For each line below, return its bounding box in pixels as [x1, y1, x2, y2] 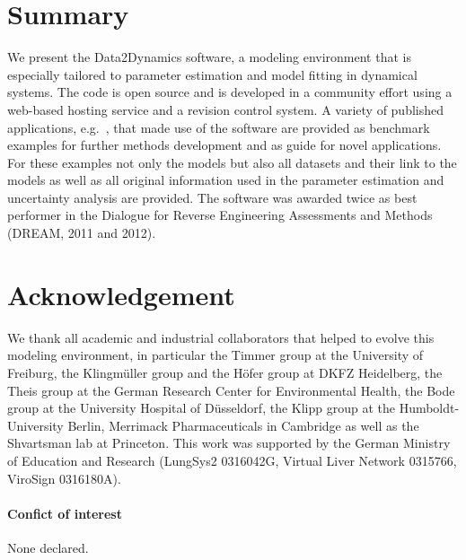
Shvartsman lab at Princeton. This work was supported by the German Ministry [7, 433, 451, 452]
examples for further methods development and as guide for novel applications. [7, 136, 442, 154]
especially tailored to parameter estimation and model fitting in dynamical [7, 65, 418, 83]
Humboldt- [399, 398, 460, 417]
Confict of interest [7, 503, 122, 522]
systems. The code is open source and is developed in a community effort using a [7, 83, 453, 101]
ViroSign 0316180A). [7, 468, 121, 487]
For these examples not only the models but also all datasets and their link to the [7, 153, 457, 171]
